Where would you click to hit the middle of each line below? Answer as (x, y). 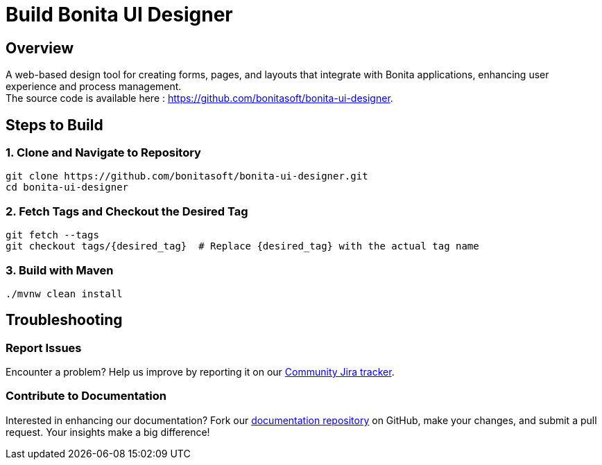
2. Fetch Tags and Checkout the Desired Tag (127, 211)
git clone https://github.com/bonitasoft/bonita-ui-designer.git (187, 176)
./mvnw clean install (64, 293)
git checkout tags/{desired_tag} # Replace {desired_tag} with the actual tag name (242, 246)
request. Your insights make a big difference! (108, 432)
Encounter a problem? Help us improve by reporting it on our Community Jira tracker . (200, 372)
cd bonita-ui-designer (67, 187)
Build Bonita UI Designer (119, 15)
